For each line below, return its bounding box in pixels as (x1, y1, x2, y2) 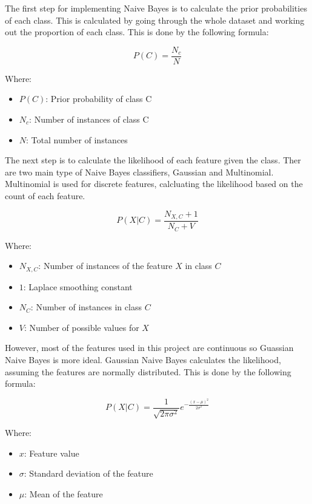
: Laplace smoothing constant (23, 280, 133, 293)
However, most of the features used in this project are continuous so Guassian (5, 341, 294, 354)
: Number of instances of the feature (38, 259, 173, 272)
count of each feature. (5, 189, 85, 202)
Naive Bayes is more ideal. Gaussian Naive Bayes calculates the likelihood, (5, 353, 281, 366)
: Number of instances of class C (29, 113, 149, 126)
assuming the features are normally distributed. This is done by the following (5, 365, 291, 378)
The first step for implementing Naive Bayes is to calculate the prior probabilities (5, 2, 307, 14)
